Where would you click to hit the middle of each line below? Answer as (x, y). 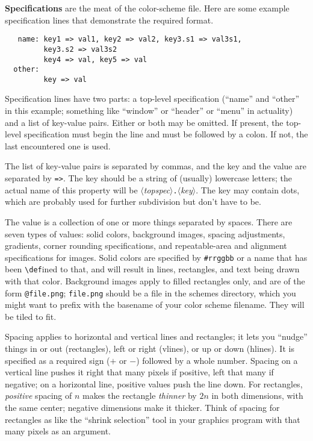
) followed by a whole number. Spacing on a (217, 360)
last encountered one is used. (58, 145)
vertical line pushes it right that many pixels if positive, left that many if (139, 372)
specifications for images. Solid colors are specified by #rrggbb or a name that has (156, 257)
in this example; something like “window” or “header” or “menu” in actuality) (149, 111)
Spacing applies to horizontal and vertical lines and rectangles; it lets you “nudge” (156, 336)
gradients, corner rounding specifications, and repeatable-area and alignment (146, 246)
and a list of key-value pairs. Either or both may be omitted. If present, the (144, 122)
